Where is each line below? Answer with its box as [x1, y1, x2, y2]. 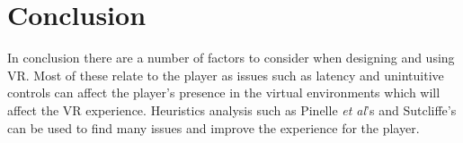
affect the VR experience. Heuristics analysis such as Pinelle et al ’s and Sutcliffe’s [7, 100, 457, 119]
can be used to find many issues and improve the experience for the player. [7, 118, 420, 137]
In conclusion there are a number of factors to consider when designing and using [7, 48, 455, 67]
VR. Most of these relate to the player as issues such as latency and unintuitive [7, 65, 444, 84]
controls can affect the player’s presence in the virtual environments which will [7, 83, 441, 102]
